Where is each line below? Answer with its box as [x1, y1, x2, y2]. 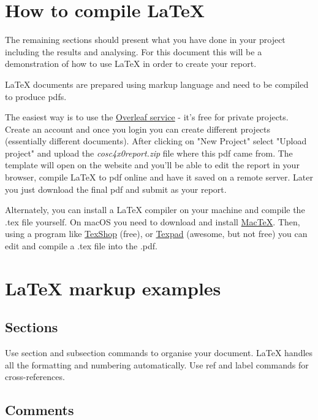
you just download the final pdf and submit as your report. [5, 182, 227, 195]
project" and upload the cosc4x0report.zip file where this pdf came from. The [5, 146, 293, 159]
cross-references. [5, 370, 65, 383]
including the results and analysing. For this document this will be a [5, 45, 262, 58]
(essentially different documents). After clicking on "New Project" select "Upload [5, 134, 307, 147]
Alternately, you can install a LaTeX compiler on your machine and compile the [5, 203, 305, 216]
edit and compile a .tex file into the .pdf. [5, 239, 157, 252]
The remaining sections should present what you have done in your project [5, 33, 286, 46]
